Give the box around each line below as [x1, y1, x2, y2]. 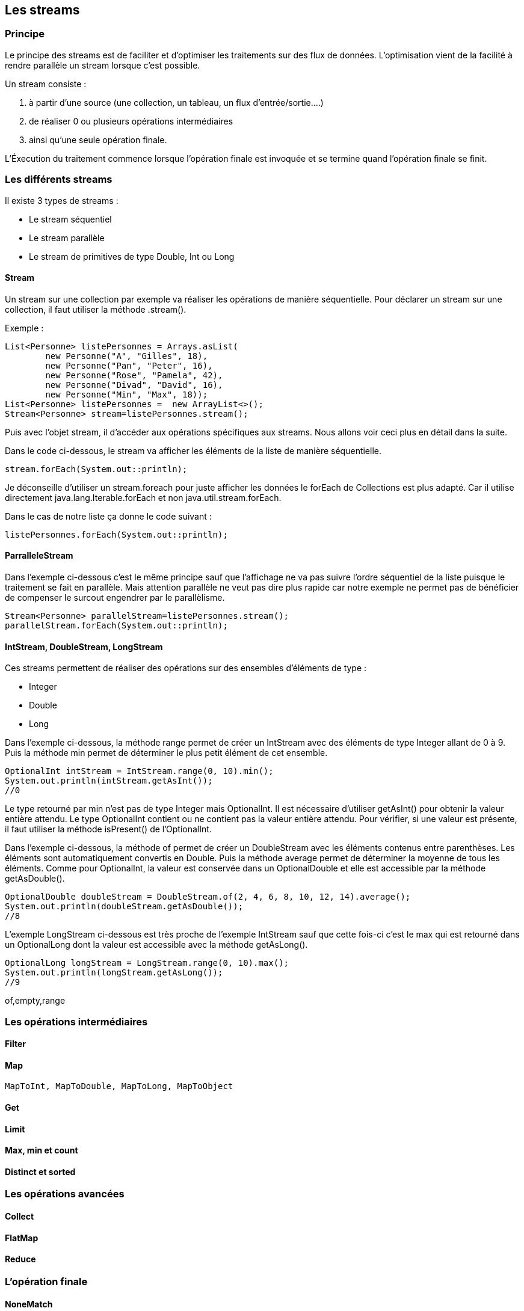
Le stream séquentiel [29, 213, 112, 224]
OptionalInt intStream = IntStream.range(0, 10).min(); [5, 766, 274, 776]
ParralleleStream [5, 550, 73, 561]
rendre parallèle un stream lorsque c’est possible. [5, 60, 200, 70]
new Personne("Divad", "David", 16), [45, 379, 223, 390]
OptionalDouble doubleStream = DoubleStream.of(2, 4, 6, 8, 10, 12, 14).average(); [5, 892, 411, 902]
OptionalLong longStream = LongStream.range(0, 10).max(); [5, 958, 289, 968]
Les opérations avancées [5, 1188, 125, 1200]
